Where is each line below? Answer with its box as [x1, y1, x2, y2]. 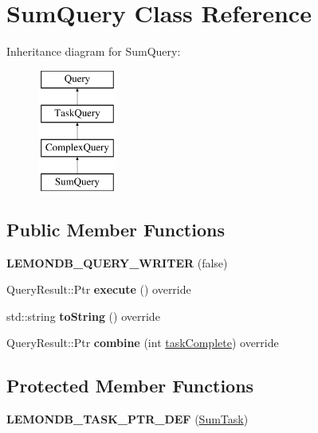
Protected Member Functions [6, 373, 254, 398]
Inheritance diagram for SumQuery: [6, 43, 181, 60]
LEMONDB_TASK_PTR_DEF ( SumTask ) [6, 411, 249, 427]
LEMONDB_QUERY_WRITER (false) [6, 254, 228, 271]
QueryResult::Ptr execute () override [6, 281, 191, 298]
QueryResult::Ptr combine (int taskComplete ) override [6, 334, 279, 351]
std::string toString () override [6, 307, 160, 324]
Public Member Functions [6, 216, 225, 241]
